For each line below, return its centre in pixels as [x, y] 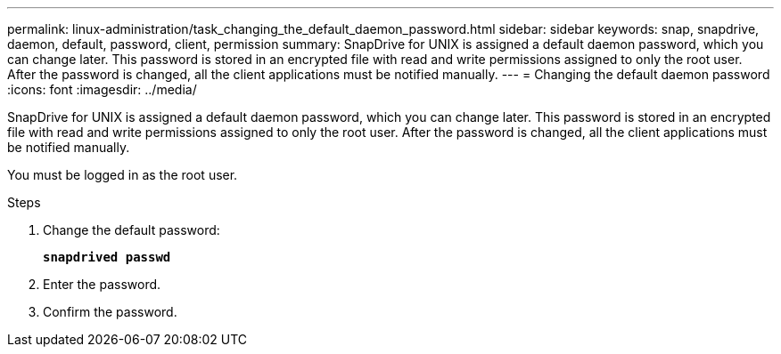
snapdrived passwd [107, 257]
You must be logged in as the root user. [123, 175]
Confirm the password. [110, 312]
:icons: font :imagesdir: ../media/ [102, 89]
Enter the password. [102, 284]
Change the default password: [132, 230]
